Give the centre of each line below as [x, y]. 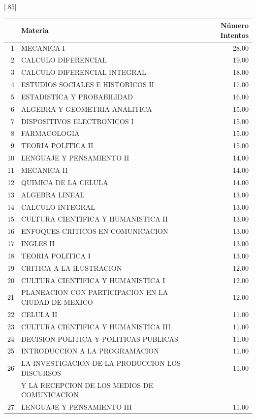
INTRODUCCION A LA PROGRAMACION [90, 351]
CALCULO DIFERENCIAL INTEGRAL [84, 72]
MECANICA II [45, 170]
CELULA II [39, 314]
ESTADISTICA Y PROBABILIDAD [77, 96]
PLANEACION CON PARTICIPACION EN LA [95, 292]
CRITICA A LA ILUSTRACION [72, 268]
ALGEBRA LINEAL [53, 194]
